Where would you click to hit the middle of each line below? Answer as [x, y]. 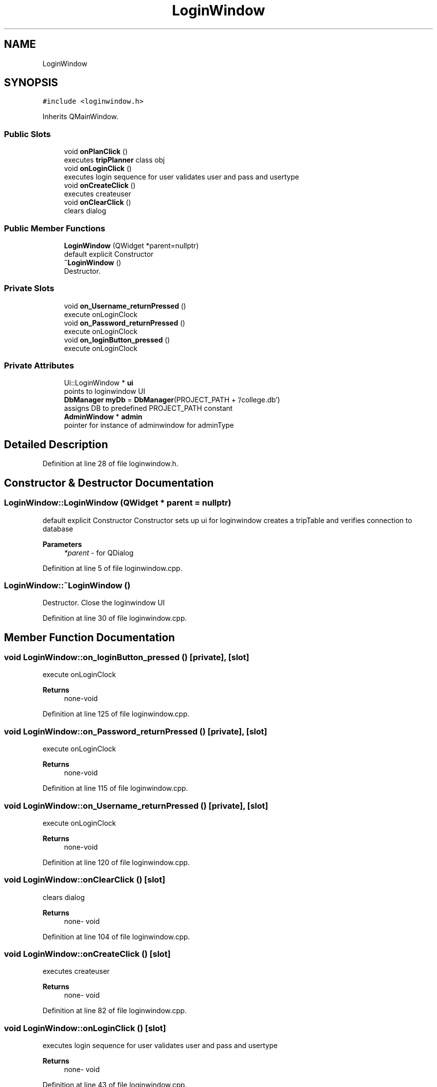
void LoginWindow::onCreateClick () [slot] [87, 954]
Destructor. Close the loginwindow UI [104, 603]
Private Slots [29, 288]
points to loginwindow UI [105, 391]
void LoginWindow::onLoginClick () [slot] [85, 1028]
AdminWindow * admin [103, 417]
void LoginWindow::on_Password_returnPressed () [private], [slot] [136, 731]
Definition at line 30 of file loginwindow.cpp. [115, 618]
